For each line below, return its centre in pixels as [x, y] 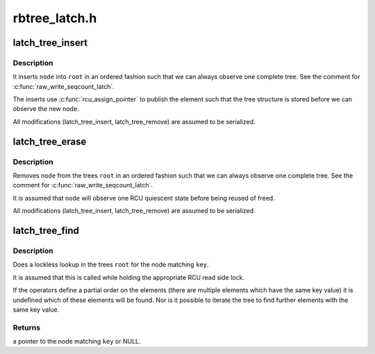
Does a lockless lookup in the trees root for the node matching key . [111, 264]
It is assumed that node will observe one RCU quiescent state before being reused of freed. [144, 198]
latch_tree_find [46, 231]
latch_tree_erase [50, 141]
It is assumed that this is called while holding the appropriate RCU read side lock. [128, 277]
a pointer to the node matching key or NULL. [77, 342]
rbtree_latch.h [55, 18]
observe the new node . [46, 109]
